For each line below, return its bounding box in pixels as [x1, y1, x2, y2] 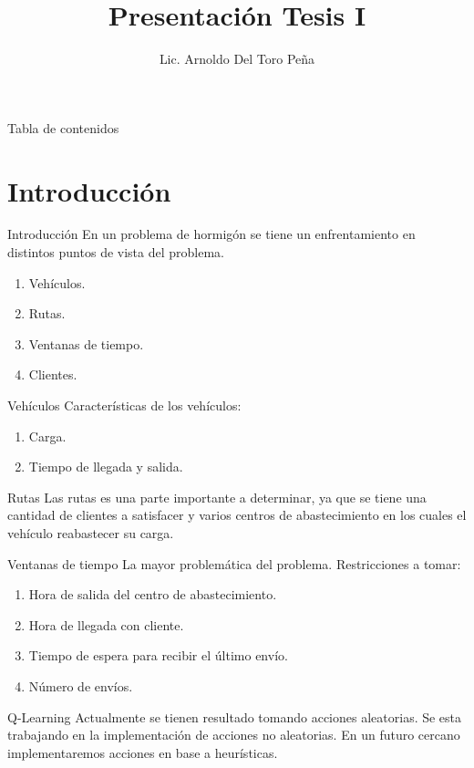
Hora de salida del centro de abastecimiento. [28, 585, 277, 604]
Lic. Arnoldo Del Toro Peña [159, 49, 315, 68]
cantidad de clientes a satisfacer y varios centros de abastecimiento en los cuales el [7, 505, 467, 524]
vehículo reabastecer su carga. [7, 523, 174, 542]
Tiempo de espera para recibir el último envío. [28, 646, 288, 665]
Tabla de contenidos [7, 118, 119, 137]
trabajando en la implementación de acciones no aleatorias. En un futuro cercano [7, 725, 460, 744]
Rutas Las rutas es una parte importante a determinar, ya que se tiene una [7, 487, 427, 506]
